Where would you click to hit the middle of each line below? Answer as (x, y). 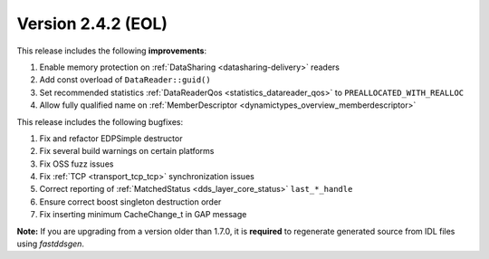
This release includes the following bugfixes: (100, 121)
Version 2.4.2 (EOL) (92, 24)
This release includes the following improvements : (112, 51)
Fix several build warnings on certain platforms (127, 151)
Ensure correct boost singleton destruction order (130, 201)
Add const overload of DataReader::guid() (125, 80)
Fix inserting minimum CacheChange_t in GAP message (143, 215)
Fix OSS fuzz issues (77, 164)
